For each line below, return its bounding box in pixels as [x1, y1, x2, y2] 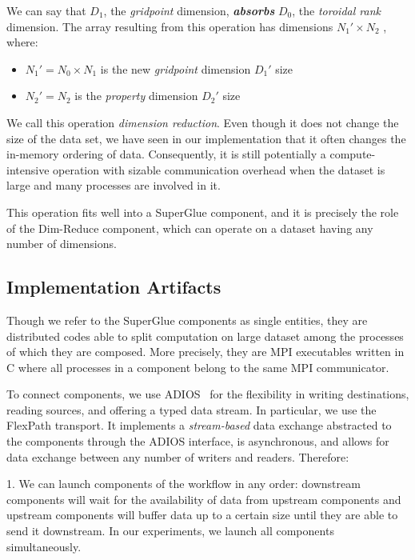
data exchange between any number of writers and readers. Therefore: [6, 448, 349, 465]
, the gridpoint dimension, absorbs [103, 2, 275, 18]
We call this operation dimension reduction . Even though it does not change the [6, 114, 399, 130]
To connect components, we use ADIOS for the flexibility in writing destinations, [6, 386, 409, 402]
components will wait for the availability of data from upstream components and [6, 490, 401, 507]
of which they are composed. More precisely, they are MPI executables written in [6, 343, 405, 360]
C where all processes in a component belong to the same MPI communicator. [6, 358, 389, 375]
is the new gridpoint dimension [100, 60, 251, 77]
